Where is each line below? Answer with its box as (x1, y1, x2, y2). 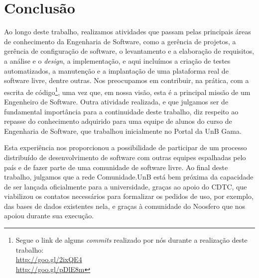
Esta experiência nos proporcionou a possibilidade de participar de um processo (4, 142, 247, 153)
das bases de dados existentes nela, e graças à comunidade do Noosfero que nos (4, 200, 246, 211)
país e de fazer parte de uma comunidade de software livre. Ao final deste (4, 162, 228, 172)
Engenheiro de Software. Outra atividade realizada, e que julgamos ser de (4, 96, 229, 106)
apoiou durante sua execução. (4, 210, 94, 221)
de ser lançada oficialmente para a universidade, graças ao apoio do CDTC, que (4, 181, 247, 191)
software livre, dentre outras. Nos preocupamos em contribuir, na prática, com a (4, 75, 249, 86)
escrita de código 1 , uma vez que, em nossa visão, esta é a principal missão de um (4, 85, 251, 97)
